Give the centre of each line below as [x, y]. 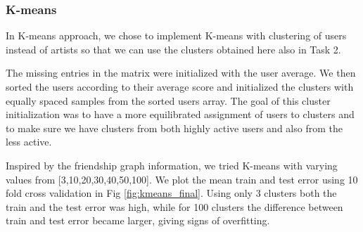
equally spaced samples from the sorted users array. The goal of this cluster [168, 100]
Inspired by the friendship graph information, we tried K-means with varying [172, 165]
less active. [29, 142]
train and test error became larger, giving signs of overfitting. [138, 220]
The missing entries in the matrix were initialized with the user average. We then [181, 73]
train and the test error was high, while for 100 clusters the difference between [174, 206]
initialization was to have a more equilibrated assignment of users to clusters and [180, 114]
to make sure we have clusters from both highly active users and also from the [174, 128]
